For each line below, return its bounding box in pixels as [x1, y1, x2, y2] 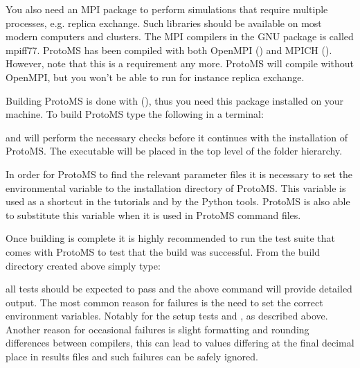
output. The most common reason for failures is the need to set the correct [6, 295, 323, 309]
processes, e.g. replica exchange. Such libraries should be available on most [6, 15, 322, 30]
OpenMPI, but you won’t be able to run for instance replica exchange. [6, 69, 305, 84]
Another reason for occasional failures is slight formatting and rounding [6, 322, 309, 336]
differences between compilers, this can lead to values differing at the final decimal [6, 335, 354, 350]
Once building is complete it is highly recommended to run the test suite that [6, 231, 335, 245]
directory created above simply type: [6, 258, 161, 272]
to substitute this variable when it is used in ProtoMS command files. [6, 207, 301, 222]
